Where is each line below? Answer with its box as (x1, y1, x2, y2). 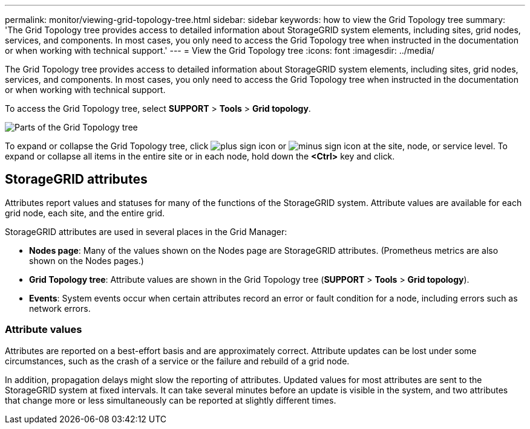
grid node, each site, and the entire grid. (5, 207, 165, 218)
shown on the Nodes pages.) (29, 255, 144, 266)
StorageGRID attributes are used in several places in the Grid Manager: (5, 226, 287, 237)
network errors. (29, 303, 91, 314)
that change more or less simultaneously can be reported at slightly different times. (5, 395, 336, 405)
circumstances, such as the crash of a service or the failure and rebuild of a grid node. (5, 355, 350, 366)
